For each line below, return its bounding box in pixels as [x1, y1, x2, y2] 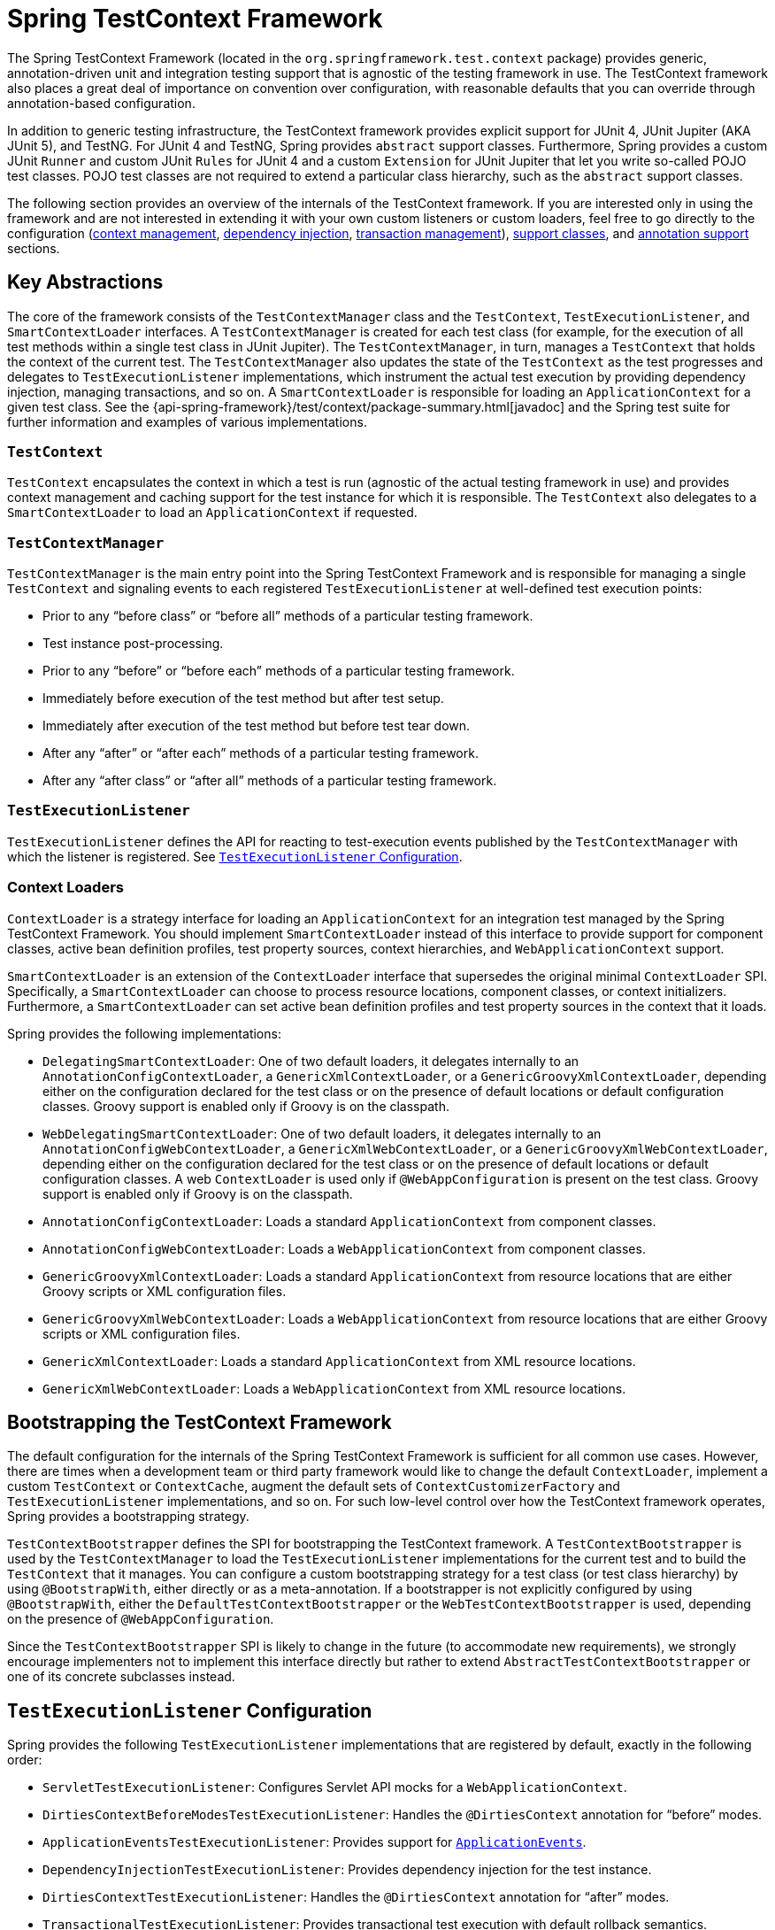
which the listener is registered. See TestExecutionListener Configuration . [7, 848, 463, 864]
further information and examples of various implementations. [7, 413, 367, 429]
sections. [7, 240, 60, 256]
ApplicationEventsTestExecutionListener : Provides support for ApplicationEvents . [42, 1834, 587, 1850]
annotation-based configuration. [7, 95, 196, 111]
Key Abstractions [7, 271, 164, 294]
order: [7, 1752, 42, 1768]
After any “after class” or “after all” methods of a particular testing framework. [42, 773, 497, 789]
